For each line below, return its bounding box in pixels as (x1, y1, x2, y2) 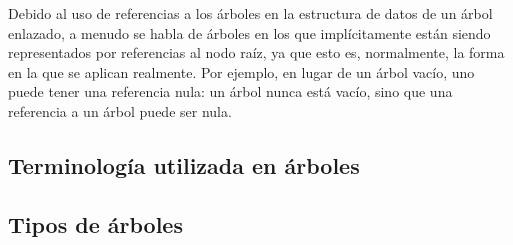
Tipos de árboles (8, 208, 183, 239)
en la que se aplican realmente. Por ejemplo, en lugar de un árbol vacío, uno (8, 61, 475, 82)
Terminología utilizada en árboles (8, 149, 360, 180)
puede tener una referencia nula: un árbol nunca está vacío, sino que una (8, 81, 453, 102)
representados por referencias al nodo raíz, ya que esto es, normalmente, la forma (8, 42, 505, 63)
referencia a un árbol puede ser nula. (8, 100, 232, 121)
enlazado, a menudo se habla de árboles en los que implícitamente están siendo (8, 22, 491, 43)
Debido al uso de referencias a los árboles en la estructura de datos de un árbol (8, 3, 493, 23)
